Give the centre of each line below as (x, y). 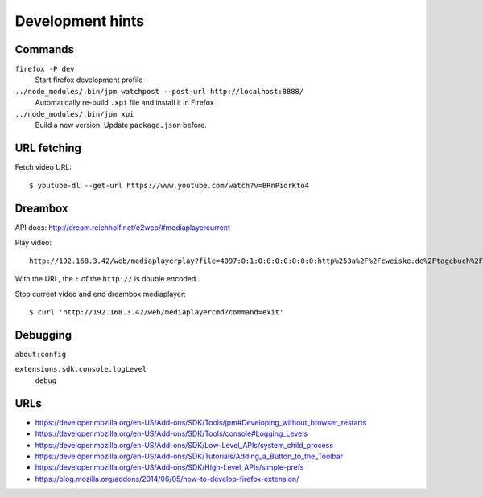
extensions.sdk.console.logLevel (81, 369)
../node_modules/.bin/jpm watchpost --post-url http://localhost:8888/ (159, 91)
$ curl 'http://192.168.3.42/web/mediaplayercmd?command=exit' (157, 312)
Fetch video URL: (43, 167)
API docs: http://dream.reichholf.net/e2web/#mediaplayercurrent (123, 228)
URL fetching (48, 148)
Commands (45, 49)
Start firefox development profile (89, 80)
